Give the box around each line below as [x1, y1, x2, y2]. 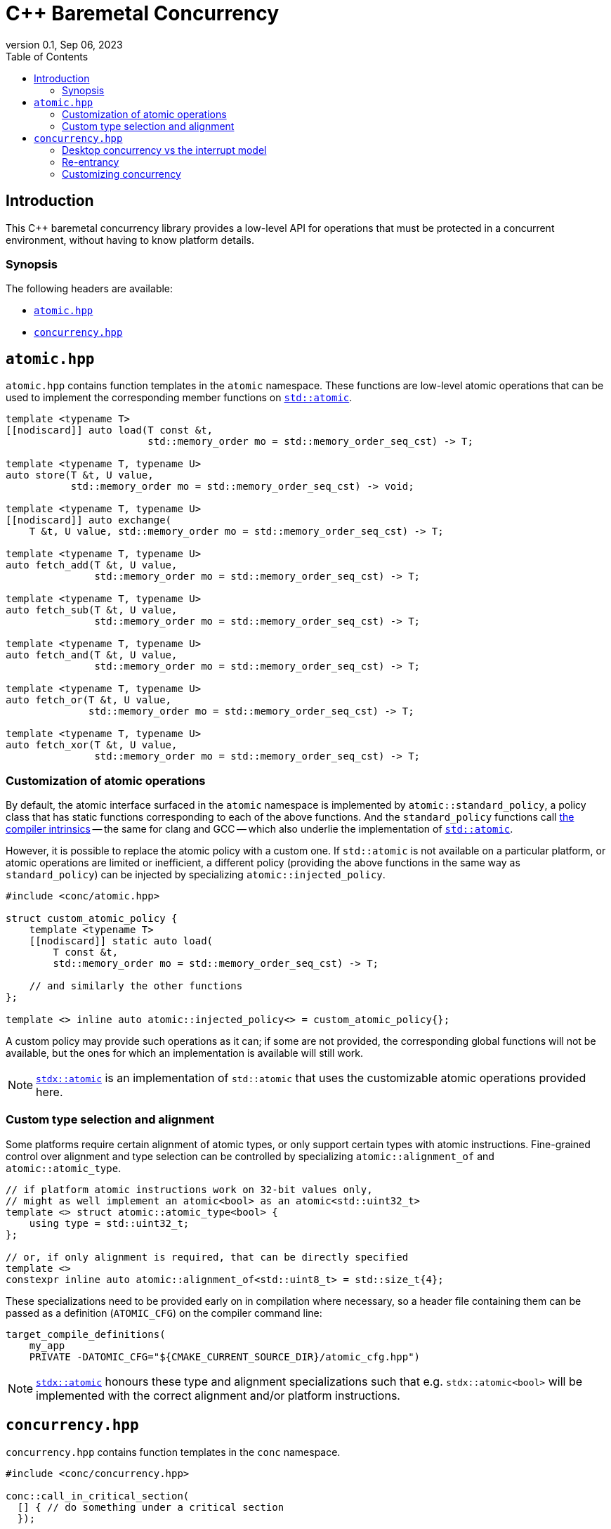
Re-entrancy [62, 155, 119, 168]
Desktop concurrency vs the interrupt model [62, 143, 267, 156]
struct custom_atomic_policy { [6, 912, 178, 924]
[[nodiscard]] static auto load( [29, 935, 213, 946]
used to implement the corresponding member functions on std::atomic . [6, 391, 353, 404]
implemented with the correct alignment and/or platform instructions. [36, 1388, 400, 1403]
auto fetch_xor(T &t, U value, [6, 739, 178, 751]
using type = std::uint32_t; [29, 1217, 190, 1229]
